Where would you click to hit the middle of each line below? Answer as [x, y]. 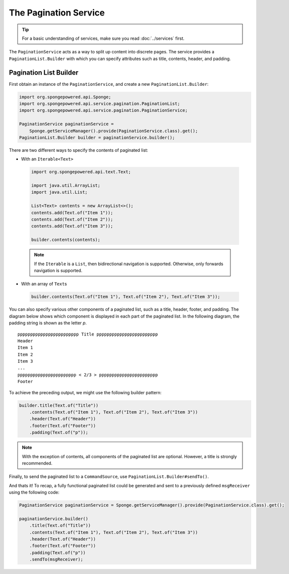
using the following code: [34, 493]
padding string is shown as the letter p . [48, 323]
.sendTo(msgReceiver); [56, 559]
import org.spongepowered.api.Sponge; [65, 97]
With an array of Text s [44, 284]
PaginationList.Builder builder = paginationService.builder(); [97, 137]
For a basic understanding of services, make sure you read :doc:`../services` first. [103, 38]
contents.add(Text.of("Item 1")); [72, 213]
